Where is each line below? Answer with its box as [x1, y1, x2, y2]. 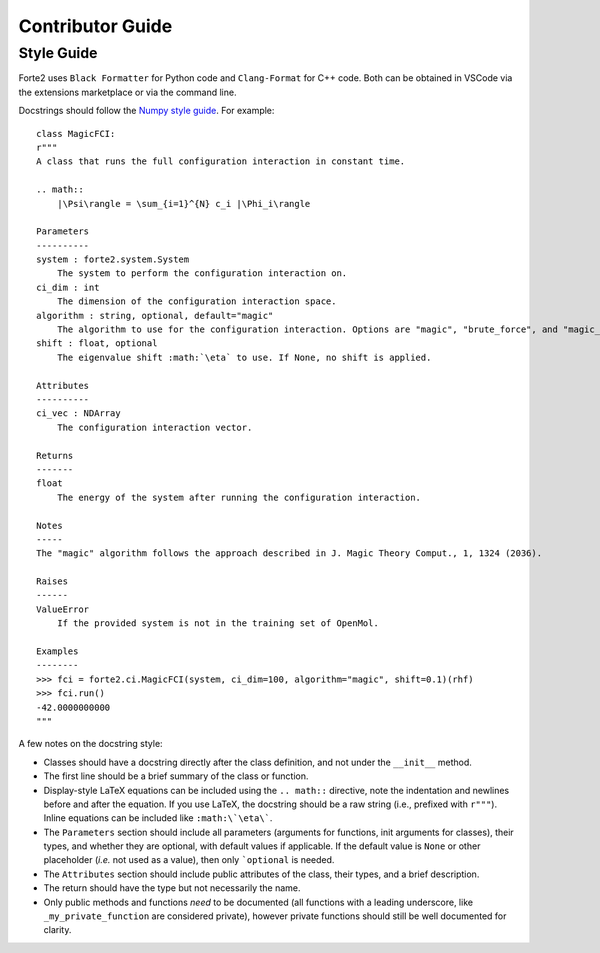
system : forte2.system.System [36, 254, 190, 265]
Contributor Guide [18, 15, 173, 37]
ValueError [36, 603, 90, 615]
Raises [36, 576, 69, 587]
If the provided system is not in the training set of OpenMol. [56, 618, 379, 629]
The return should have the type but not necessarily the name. [43, 882, 301, 894]
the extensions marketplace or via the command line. [18, 86, 237, 98]
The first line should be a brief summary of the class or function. [43, 770, 309, 782]
